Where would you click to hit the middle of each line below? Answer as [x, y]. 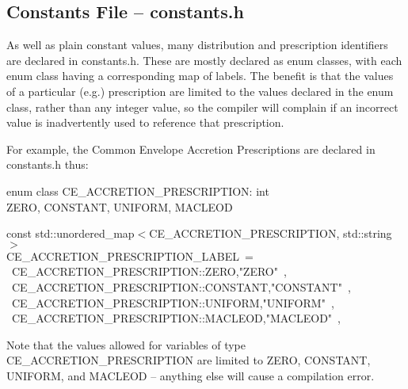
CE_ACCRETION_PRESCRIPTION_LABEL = [130, 256]
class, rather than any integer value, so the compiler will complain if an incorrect [202, 107]
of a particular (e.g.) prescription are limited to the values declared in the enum [200, 91]
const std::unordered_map [71, 233]
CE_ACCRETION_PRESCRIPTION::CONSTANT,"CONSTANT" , [181, 286]
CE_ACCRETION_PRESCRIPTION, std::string [271, 233]
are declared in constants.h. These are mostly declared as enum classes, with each [204, 60]
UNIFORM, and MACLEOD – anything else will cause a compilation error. [191, 375]
